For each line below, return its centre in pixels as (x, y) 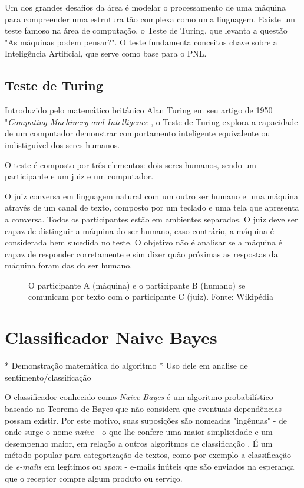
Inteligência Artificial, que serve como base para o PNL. (106, 53)
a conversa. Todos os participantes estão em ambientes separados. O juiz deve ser (151, 219)
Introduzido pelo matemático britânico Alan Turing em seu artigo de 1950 (139, 110)
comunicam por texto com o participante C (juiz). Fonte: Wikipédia (151, 297)
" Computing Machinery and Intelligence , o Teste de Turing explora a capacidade (151, 121)
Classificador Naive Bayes (111, 337)
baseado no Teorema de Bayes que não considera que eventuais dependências (143, 408)
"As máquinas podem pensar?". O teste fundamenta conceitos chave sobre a (141, 42)
